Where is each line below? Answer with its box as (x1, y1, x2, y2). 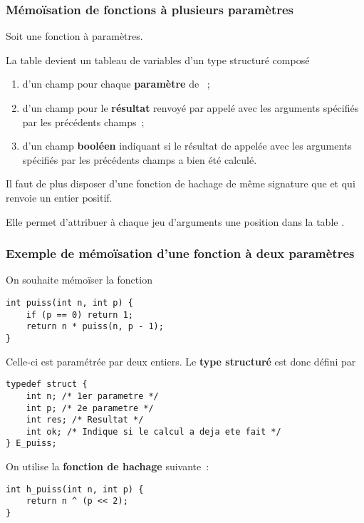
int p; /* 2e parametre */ (26, 403, 154, 413)
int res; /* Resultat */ (26, 415, 144, 425)
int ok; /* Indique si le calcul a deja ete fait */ (26, 426, 281, 437)
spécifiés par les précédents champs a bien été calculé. (22, 152, 257, 167)
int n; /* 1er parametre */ (26, 390, 159, 401)
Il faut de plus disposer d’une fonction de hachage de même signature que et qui (6, 176, 355, 191)
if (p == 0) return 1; (26, 309, 133, 320)
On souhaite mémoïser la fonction (6, 272, 152, 287)
